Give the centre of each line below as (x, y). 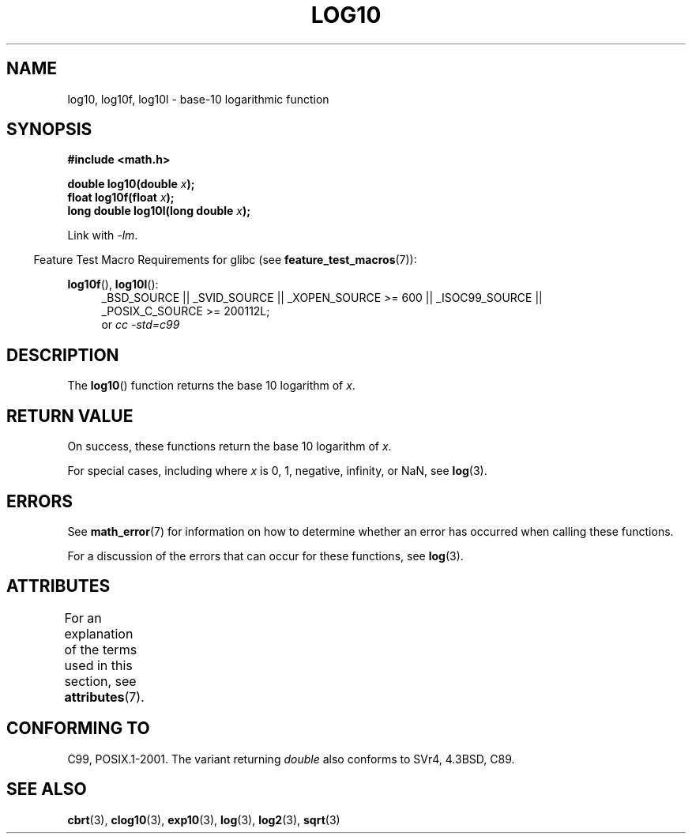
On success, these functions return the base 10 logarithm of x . (229, 446)
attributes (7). (104, 697)
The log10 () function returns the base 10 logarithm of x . (211, 386)
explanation (99, 633)
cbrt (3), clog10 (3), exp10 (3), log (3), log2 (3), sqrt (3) (204, 819)
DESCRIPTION (63, 355)
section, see (100, 681)
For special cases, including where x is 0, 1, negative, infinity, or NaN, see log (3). (277, 471)
